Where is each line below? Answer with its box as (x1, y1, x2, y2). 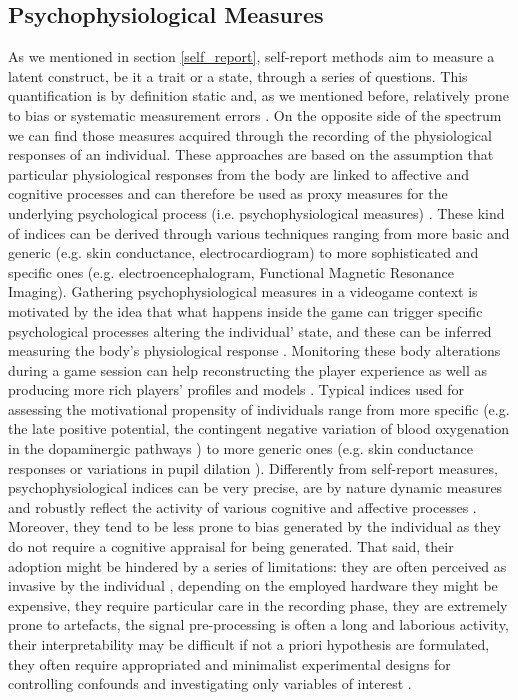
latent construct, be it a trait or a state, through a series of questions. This (8, 65, 468, 86)
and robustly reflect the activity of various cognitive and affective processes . (8, 496, 477, 517)
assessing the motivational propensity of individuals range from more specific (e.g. (8, 398, 510, 419)
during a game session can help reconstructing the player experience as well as (8, 359, 487, 380)
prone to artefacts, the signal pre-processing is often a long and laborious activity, (8, 614, 509, 635)
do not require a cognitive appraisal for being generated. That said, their (8, 536, 454, 557)
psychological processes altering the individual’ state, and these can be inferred (8, 320, 492, 341)
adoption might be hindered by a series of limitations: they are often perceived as (8, 555, 507, 576)
